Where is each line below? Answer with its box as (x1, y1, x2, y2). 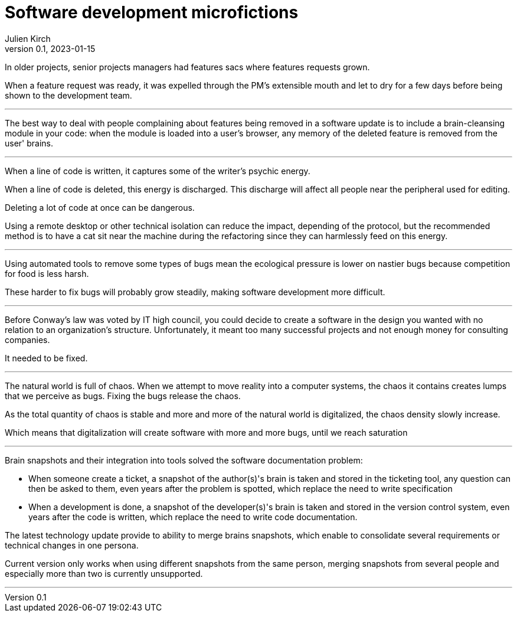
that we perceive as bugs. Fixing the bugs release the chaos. (5, 390, 241, 401)
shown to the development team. (5, 90, 132, 100)
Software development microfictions (5, 2, 299, 22)
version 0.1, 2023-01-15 (5, 43, 96, 54)
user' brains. (5, 138, 54, 148)
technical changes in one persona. (5, 540, 139, 550)
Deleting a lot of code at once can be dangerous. (5, 202, 195, 213)
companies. (5, 334, 50, 345)
